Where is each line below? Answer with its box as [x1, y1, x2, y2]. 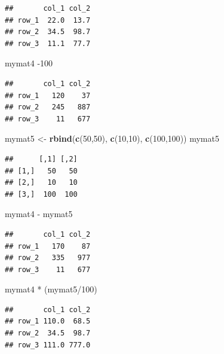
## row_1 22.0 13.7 [5, 16, 91, 25]
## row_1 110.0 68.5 [5, 317, 91, 326]
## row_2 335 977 [5, 254, 91, 263]
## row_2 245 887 [5, 103, 91, 112]
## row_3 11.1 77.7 [5, 39, 91, 48]
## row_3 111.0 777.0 [5, 340, 91, 349]
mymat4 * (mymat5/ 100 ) [5, 283, 97, 295]
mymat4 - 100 [5, 57, 53, 69]
